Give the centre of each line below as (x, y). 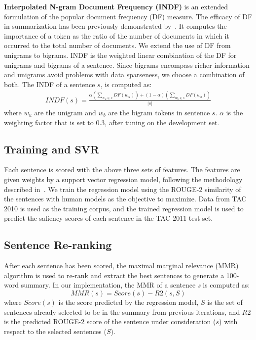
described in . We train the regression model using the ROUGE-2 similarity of (123, 189)
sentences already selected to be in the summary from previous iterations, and (122, 312)
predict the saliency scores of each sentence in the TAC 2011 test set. (109, 218)
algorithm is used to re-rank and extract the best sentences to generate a (114, 275)
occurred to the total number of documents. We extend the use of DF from (117, 45)
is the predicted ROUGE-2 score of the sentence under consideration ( (110, 321)
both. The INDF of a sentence (50, 84)
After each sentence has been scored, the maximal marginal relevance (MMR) (121, 266)
